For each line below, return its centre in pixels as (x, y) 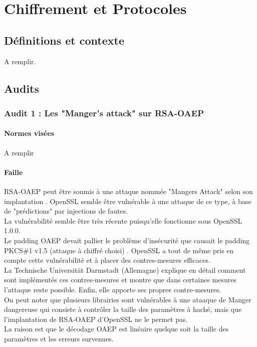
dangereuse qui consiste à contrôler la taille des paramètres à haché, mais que (123, 309)
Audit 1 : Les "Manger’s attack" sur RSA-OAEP (104, 113)
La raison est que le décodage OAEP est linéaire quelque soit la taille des (116, 329)
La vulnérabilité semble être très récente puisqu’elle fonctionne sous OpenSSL (123, 220)
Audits (22, 88)
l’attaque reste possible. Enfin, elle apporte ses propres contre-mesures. (113, 289)
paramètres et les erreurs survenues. (59, 338)
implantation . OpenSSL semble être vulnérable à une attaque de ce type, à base (128, 201)
